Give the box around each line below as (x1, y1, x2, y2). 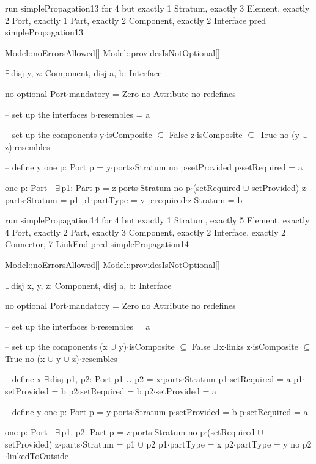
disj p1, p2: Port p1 (50, 372, 123, 385)
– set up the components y (5, 128, 105, 141)
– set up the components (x (5, 340, 108, 353)
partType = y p (93, 193, 153, 206)
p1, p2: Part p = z (61, 426, 131, 438)
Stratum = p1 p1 (26, 193, 91, 206)
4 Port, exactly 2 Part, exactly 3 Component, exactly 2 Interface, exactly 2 (5, 225, 285, 238)
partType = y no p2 (235, 437, 312, 450)
